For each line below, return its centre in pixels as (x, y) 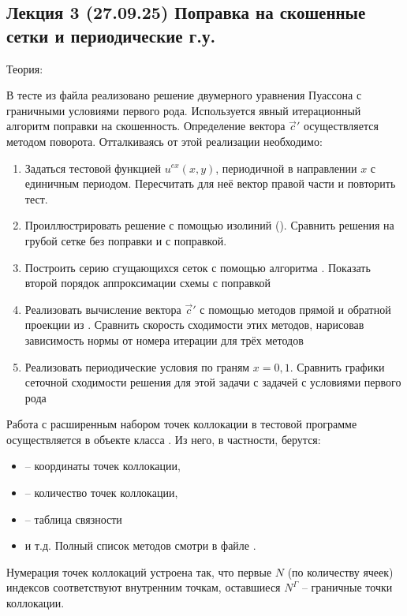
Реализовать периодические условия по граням (137, 366)
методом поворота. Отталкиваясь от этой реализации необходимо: (164, 141)
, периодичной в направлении (286, 168)
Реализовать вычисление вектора (103, 309)
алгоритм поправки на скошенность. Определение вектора (146, 126)
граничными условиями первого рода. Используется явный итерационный (184, 110)
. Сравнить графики (337, 366)
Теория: (25, 68)
